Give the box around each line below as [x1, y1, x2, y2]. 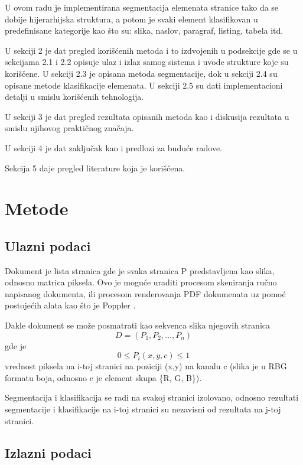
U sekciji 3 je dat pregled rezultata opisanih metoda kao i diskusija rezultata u [5, 110, 289, 122]
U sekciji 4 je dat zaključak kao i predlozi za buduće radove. [5, 141, 223, 154]
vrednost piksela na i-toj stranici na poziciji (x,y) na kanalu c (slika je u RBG [5, 360, 287, 372]
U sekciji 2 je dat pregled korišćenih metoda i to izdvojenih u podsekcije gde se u [5, 44, 298, 56]
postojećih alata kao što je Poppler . [5, 299, 136, 311]
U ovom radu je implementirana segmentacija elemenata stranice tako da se [5, 1, 279, 13]
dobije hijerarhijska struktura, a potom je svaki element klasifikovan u [5, 12, 258, 25]
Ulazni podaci [5, 236, 91, 255]
